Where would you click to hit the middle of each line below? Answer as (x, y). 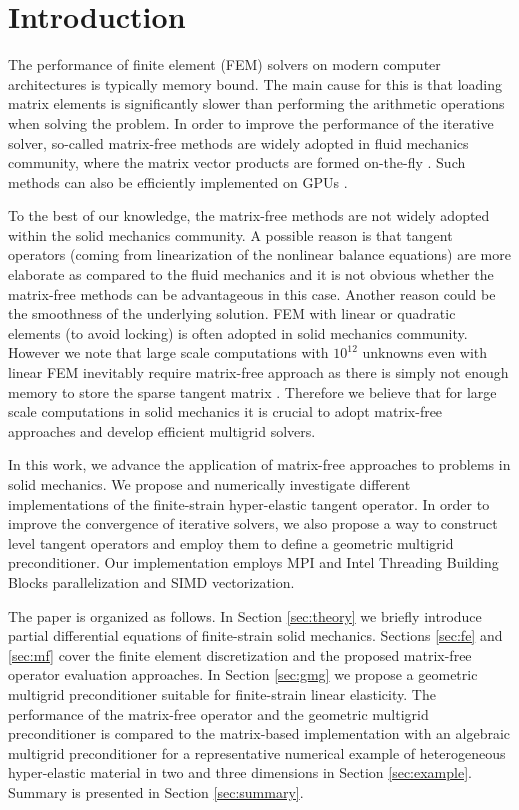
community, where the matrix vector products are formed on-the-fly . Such (237, 162)
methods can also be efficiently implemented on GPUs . (178, 181)
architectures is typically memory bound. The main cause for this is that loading (255, 83)
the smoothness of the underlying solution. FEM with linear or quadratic (232, 313)
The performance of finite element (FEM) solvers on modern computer (224, 64)
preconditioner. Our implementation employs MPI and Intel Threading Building (253, 562)
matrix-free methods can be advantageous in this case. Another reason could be (252, 293)
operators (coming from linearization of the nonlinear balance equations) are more (259, 254)
